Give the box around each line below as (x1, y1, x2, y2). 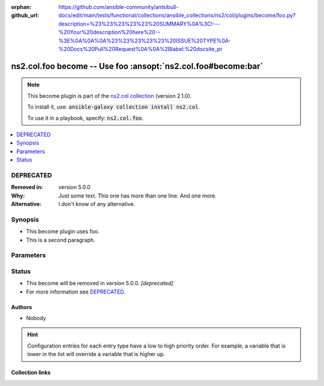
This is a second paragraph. (26, 236, 95, 243)
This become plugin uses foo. (26, 228, 100, 235)
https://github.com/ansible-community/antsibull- (58, 4, 179, 10)
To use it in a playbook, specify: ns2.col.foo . (27, 114, 144, 121)
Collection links (11, 369, 51, 376)
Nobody (26, 315, 46, 322)
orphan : (11, 4, 32, 10)
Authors (11, 303, 32, 310)
